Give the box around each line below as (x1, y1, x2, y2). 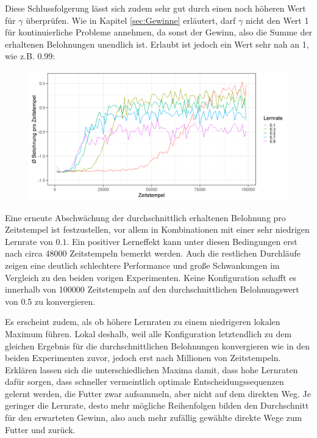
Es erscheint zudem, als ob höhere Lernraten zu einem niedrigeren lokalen (5, 315, 280, 328)
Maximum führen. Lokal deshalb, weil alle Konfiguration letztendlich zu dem (5, 327, 292, 340)
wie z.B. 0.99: (5, 49, 55, 62)
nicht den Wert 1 (245, 13, 309, 26)
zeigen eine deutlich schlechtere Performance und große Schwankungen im (5, 258, 280, 271)
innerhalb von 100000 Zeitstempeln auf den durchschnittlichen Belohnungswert (5, 283, 299, 296)
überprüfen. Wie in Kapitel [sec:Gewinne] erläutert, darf (26, 13, 236, 26)
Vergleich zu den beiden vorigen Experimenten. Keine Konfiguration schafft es (5, 271, 297, 283)
